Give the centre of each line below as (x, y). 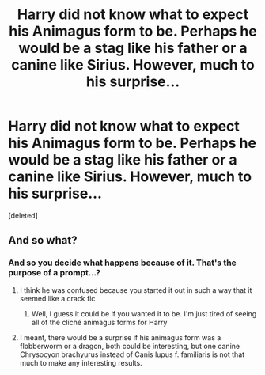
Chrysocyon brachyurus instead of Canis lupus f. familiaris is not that (132, 354)
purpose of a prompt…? (55, 273)
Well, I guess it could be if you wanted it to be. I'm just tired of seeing (144, 313)
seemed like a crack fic (57, 298)
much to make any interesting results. (81, 362)
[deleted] (23, 215)
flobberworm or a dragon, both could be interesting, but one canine (129, 346)
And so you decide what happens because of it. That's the (123, 263)
